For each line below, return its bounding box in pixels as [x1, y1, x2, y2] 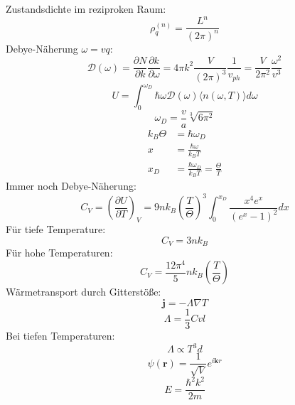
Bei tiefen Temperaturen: [6, 328, 115, 343]
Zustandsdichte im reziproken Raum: [6, 1, 166, 16]
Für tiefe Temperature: [6, 222, 106, 237]
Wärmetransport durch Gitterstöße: [6, 284, 161, 299]
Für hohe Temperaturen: [6, 245, 113, 260]
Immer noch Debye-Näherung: [6, 178, 136, 193]
